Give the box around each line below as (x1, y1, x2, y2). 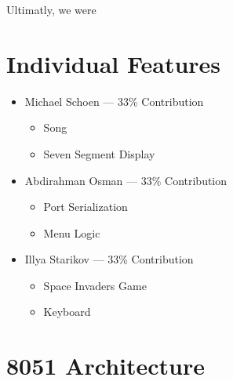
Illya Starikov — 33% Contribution (24, 251, 194, 267)
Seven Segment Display (43, 145, 155, 161)
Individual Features (6, 47, 221, 79)
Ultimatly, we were (6, 2, 96, 17)
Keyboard (43, 303, 91, 320)
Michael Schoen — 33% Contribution (24, 93, 204, 109)
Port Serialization (43, 198, 128, 215)
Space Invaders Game (43, 277, 147, 293)
